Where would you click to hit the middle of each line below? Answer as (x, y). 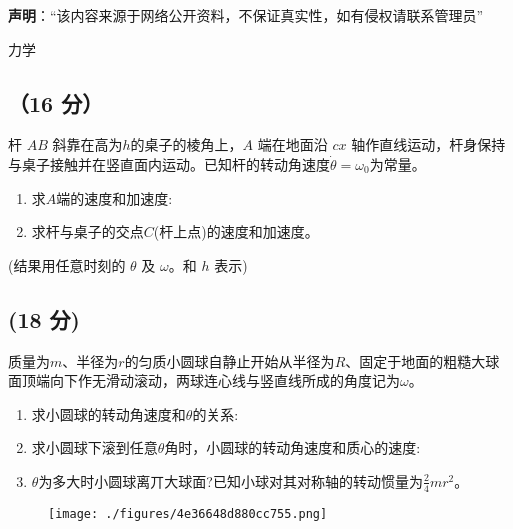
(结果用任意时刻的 (67, 264)
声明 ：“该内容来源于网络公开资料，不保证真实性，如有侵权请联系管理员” (246, 15)
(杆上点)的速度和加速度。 (236, 231)
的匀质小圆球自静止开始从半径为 (229, 360)
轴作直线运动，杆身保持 (428, 144)
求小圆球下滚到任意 (94, 447)
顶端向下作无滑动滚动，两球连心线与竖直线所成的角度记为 (210, 380)
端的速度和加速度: (114, 197)
